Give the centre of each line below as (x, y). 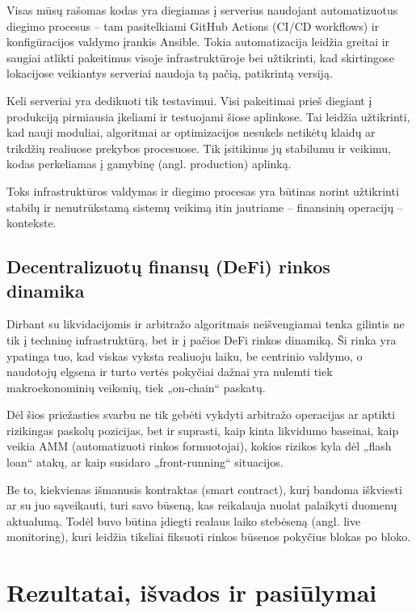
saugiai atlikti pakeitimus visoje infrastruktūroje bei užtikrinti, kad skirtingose (200, 57)
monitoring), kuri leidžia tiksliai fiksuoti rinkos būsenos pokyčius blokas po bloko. (209, 537)
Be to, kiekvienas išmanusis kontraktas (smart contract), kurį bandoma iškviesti (204, 489)
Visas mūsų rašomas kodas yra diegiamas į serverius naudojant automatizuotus (202, 10)
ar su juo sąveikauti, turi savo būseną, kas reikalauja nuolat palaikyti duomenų (202, 505)
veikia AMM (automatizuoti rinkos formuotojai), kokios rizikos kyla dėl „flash (199, 446)
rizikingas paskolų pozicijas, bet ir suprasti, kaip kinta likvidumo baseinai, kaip (203, 430)
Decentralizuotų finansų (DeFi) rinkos (168, 266)
